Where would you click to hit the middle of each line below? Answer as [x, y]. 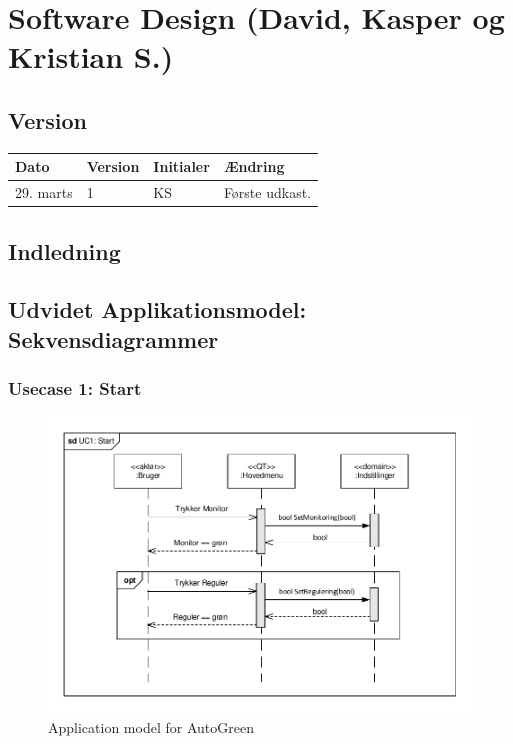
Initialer [181, 166]
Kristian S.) [91, 56]
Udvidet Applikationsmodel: [157, 309]
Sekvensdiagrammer [113, 338]
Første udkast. [267, 192]
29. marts [44, 192]
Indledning [64, 250]
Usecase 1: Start [75, 388]
